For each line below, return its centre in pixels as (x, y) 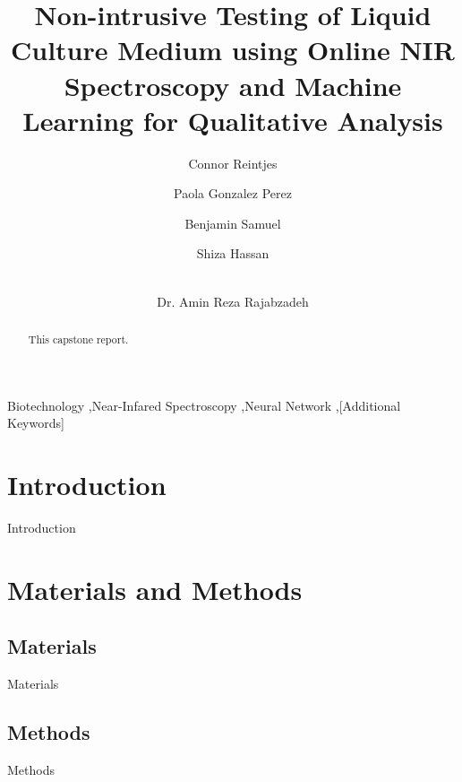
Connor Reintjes (233, 163)
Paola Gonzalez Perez (233, 193)
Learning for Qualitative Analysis (233, 120)
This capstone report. (78, 339)
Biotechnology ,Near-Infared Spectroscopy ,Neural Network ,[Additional (204, 405)
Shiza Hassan (233, 253)
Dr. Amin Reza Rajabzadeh (233, 301)
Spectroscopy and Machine (233, 85)
